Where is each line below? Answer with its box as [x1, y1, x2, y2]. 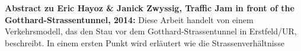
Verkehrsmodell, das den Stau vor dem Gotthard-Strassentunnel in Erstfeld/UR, [5, 25, 297, 37]
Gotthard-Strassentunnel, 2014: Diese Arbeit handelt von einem [5, 13, 254, 26]
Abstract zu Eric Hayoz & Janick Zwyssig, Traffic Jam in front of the [5, 2, 294, 14]
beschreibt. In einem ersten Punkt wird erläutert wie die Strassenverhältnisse [5, 36, 284, 49]
